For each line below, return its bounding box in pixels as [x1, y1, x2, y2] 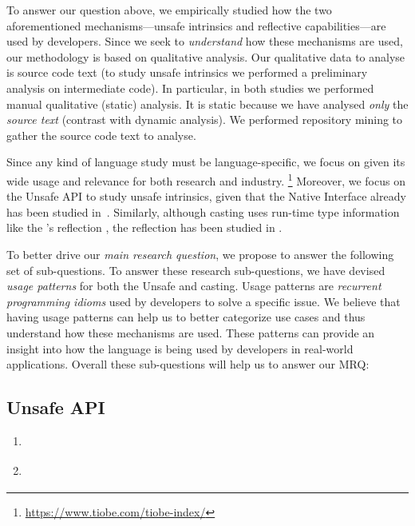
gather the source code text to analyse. [6, 126, 196, 143]
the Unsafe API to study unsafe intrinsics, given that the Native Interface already [6, 188, 406, 205]
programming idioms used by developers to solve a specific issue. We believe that [6, 293, 401, 309]
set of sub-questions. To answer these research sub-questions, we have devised [6, 261, 385, 278]
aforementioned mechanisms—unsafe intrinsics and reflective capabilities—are [6, 17, 386, 34]
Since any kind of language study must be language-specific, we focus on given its [6, 153, 405, 170]
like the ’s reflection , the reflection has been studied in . [6, 219, 283, 236]
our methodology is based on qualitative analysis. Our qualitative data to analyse [6, 48, 405, 65]
